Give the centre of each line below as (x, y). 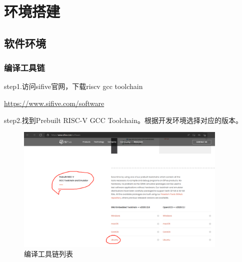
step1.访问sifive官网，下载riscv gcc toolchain (73, 86)
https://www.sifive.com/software (54, 103)
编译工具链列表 (48, 254)
